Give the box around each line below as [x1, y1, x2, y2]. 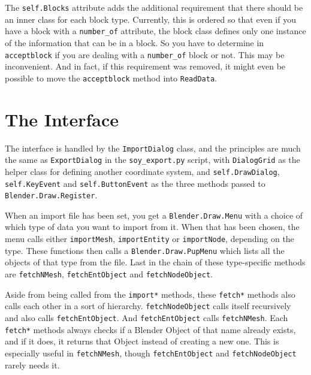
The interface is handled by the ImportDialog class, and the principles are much [5, 141, 301, 154]
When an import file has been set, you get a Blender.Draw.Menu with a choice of [5, 208, 303, 221]
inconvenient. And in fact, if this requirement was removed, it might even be [5, 60, 286, 72]
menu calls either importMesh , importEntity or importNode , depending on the [5, 232, 294, 245]
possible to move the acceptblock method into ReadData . [5, 71, 217, 84]
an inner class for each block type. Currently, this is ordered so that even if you [5, 13, 296, 25]
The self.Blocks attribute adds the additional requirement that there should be [5, 1, 303, 13]
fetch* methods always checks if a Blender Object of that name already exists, [5, 323, 296, 335]
